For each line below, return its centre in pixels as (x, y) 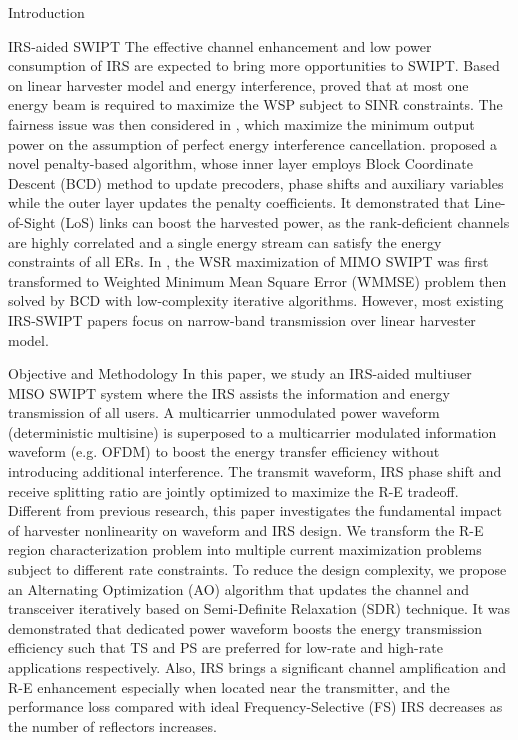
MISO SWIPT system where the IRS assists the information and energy (229, 392)
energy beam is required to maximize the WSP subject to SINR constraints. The (255, 104)
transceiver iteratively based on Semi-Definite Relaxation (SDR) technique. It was (259, 608)
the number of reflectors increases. (112, 725)
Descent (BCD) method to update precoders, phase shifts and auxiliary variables (256, 182)
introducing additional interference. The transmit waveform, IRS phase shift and (255, 471)
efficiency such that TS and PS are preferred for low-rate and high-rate (225, 647)
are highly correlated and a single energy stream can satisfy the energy (225, 241)
